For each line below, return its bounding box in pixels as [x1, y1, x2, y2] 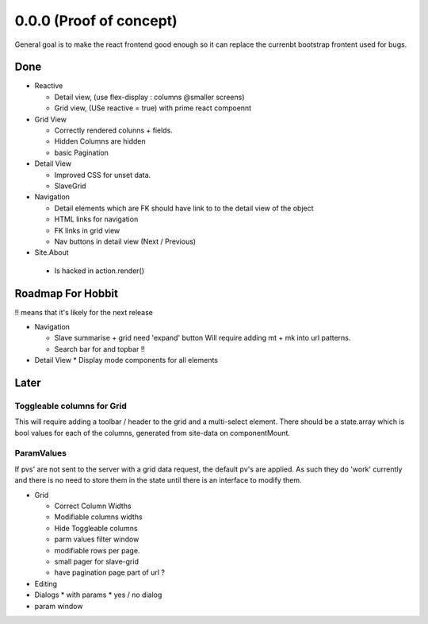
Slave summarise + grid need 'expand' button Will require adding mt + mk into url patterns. [54, 333, 351, 343]
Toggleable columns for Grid [14, 400, 127, 411]
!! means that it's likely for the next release [14, 307, 154, 317]
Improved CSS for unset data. [54, 170, 151, 179]
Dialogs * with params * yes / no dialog [34, 590, 162, 599]
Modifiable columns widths [54, 512, 143, 522]
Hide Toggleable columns [54, 523, 138, 533]
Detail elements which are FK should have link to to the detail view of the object [54, 203, 314, 213]
